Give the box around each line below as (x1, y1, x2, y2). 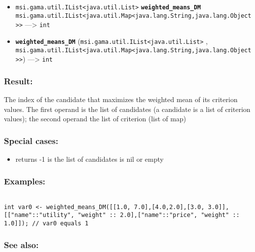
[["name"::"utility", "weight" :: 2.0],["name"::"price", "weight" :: (4, 212, 240, 219)
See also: (4, 238, 39, 251)
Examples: (4, 175, 46, 187)
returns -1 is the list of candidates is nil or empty (15, 154, 164, 164)
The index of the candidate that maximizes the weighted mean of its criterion (4, 94, 238, 105)
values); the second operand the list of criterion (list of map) (4, 113, 186, 124)
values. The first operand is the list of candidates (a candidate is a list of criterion (4, 104, 251, 114)
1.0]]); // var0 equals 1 (4, 219, 88, 227)
